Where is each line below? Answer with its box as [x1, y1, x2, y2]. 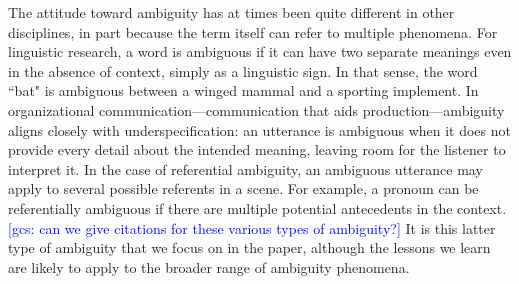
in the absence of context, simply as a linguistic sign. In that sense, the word [8, 60, 478, 81]
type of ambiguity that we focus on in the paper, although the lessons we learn [8, 237, 491, 258]
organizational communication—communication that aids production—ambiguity [8, 99, 505, 120]
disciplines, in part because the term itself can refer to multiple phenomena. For [8, 21, 498, 42]
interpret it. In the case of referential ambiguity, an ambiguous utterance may [8, 158, 483, 179]
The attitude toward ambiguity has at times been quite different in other [8, 2, 455, 22]
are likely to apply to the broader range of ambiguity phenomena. [8, 256, 410, 277]
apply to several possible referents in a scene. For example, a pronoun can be [8, 178, 479, 199]
